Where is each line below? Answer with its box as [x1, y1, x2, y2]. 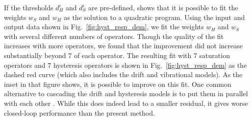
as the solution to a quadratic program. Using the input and [64, 12, 245, 22]
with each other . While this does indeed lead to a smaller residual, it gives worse [4, 98, 248, 108]
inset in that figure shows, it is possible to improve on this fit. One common [4, 79, 231, 89]
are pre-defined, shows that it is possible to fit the [88, 2, 238, 12]
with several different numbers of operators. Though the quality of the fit [4, 31, 224, 41]
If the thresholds [4, 2, 53, 12]
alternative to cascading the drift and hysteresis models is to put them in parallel [4, 88, 248, 99]
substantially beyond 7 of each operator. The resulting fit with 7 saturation [4, 50, 230, 60]
